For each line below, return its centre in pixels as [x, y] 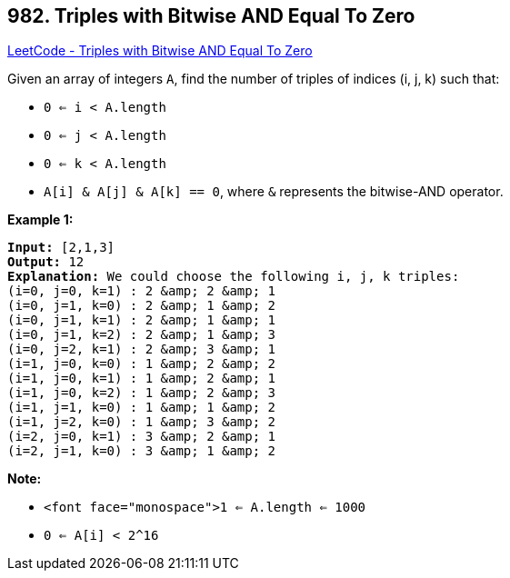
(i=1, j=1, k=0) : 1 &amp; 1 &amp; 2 [142, 408]
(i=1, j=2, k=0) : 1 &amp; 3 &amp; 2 [142, 422]
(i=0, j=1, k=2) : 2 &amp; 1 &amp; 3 [142, 335]
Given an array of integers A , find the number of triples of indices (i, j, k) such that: [254, 79]
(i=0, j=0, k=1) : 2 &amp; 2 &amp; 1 [142, 291]
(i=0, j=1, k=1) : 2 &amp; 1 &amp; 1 [142, 320]
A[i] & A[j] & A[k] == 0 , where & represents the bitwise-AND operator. [274, 192]
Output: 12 [46, 262]
